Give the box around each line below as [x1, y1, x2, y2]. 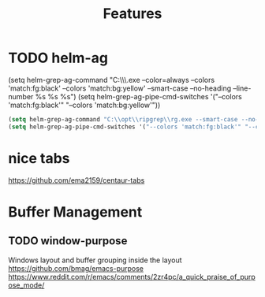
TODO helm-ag [8, 49, 109, 67]
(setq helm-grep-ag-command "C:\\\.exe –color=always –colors [8, 75, 215, 84]
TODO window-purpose [8, 234, 128, 248]
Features [103, 5, 162, 23]
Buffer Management [8, 202, 143, 221]
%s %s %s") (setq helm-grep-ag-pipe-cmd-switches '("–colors [35, 91, 242, 101]
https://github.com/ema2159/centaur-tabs [8, 175, 145, 185]
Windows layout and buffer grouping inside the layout [8, 255, 183, 265]
